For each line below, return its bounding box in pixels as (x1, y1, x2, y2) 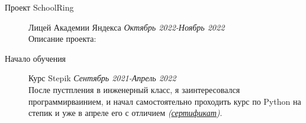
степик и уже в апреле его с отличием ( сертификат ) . (28, 107, 223, 119)
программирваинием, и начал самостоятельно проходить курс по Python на (28, 95, 301, 107)
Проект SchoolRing (5, 1, 74, 13)
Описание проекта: (28, 32, 96, 45)
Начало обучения (5, 52, 66, 64)
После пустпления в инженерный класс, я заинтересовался (28, 83, 240, 95)
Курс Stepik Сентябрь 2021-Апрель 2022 (28, 72, 176, 84)
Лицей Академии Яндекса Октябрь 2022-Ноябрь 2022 (28, 21, 225, 33)
